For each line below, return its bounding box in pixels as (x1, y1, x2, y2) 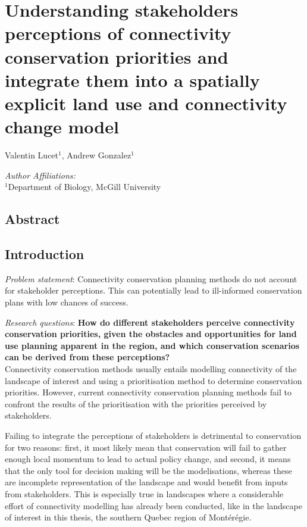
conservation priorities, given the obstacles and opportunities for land (5, 328, 297, 340)
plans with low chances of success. (5, 296, 129, 308)
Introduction (5, 245, 84, 263)
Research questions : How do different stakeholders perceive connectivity (5, 316, 295, 328)
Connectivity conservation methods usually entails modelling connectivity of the (5, 362, 297, 375)
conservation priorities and (5, 44, 228, 68)
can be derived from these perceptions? (5, 351, 170, 363)
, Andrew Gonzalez (61, 149, 131, 161)
